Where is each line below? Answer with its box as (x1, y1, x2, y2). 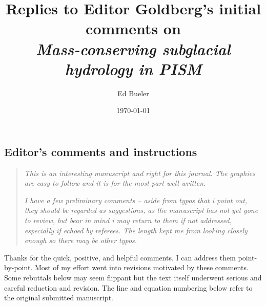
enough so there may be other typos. (24, 235, 137, 246)
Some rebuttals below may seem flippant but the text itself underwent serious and (4, 272, 262, 283)
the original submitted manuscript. (4, 292, 113, 303)
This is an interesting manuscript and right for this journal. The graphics (24, 167, 255, 178)
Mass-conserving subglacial (36, 38, 231, 59)
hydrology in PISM (65, 58, 202, 79)
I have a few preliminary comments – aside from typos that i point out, (24, 194, 248, 205)
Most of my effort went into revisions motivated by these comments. (34, 262, 249, 273)
